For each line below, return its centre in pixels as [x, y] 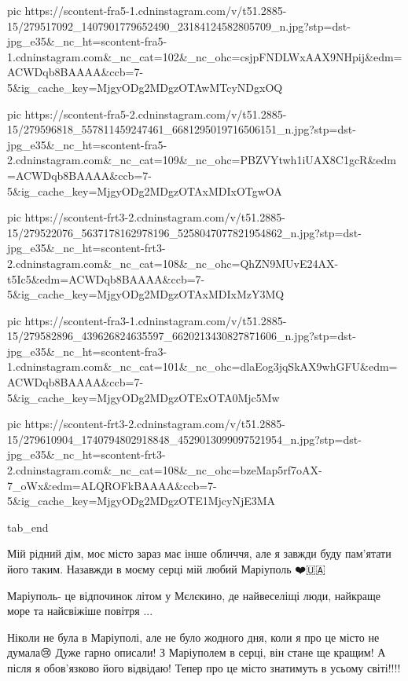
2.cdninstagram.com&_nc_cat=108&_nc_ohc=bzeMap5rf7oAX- [165, 470]
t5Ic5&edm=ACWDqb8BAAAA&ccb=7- [106, 278]
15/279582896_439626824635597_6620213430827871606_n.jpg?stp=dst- [182, 336]
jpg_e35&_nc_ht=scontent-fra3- [87, 351]
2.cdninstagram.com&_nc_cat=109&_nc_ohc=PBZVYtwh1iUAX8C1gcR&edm [202, 160]
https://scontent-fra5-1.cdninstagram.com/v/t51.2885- [156, 10]
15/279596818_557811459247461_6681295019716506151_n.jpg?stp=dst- [182, 129]
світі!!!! [384, 667]
